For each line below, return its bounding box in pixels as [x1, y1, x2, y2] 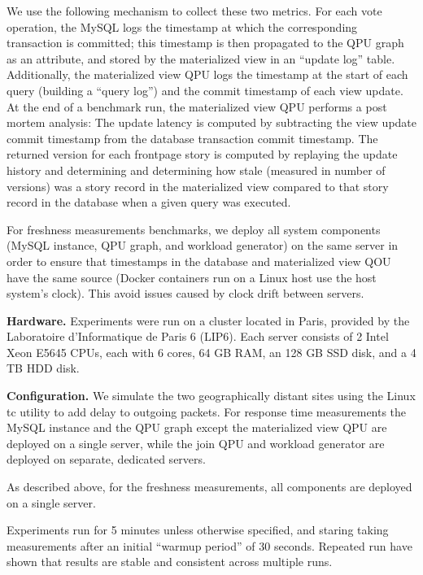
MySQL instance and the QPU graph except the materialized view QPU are [7, 419, 387, 436]
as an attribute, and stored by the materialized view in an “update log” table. [7, 50, 395, 67]
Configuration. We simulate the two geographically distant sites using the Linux [7, 387, 416, 404]
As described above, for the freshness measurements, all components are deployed [7, 478, 412, 495]
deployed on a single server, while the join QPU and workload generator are [7, 434, 385, 451]
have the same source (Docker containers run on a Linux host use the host [7, 268, 377, 285]
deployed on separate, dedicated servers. [7, 451, 206, 468]
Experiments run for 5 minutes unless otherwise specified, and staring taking [7, 521, 389, 538]
